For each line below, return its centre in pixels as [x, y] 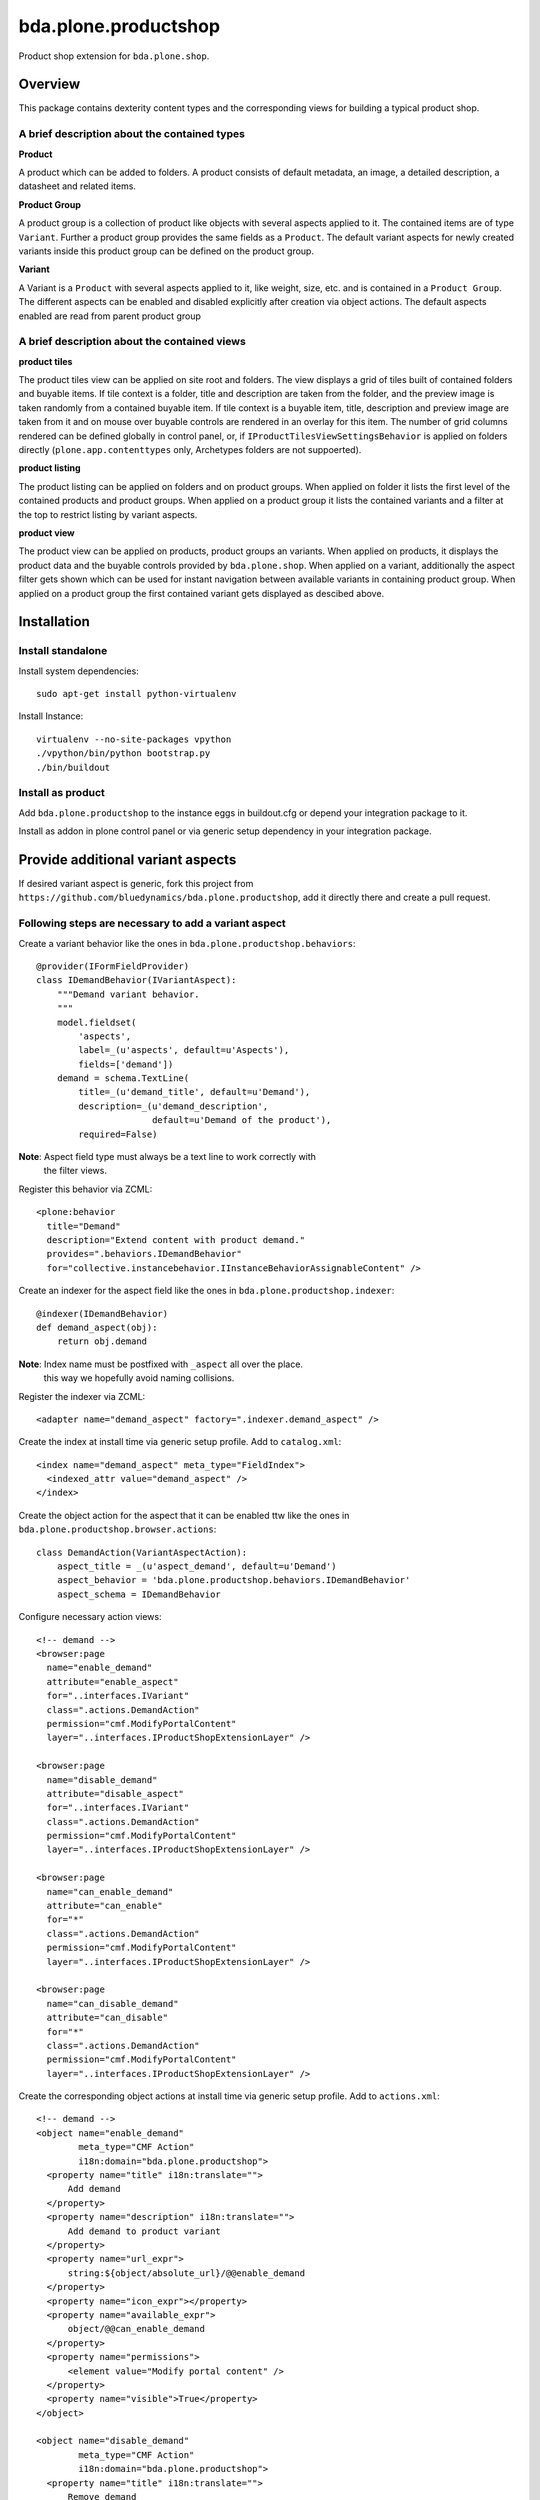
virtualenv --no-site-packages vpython [134, 739]
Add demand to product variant [144, 2231]
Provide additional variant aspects [127, 859]
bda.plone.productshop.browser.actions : [117, 1529]
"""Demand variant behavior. [128, 994]
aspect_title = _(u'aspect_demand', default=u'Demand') [196, 1566]
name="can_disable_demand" [112, 2003]
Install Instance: [51, 716]
